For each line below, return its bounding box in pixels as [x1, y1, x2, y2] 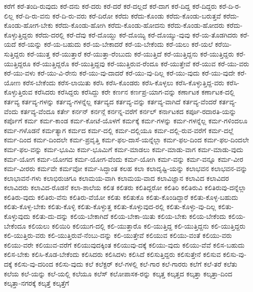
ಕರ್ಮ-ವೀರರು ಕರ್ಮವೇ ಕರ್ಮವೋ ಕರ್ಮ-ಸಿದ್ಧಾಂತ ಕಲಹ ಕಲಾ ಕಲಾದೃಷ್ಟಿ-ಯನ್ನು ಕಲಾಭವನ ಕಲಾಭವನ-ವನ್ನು [4, 163, 248, 174]
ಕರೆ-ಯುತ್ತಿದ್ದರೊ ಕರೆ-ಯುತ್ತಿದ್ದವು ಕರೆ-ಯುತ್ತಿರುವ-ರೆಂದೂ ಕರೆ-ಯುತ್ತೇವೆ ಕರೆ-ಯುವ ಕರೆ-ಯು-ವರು [33, 58, 250, 68]
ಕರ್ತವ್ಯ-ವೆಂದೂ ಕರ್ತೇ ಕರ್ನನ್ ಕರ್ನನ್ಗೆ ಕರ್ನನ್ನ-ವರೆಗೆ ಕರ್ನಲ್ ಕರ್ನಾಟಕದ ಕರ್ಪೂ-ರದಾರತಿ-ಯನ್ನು [20, 106, 236, 116]
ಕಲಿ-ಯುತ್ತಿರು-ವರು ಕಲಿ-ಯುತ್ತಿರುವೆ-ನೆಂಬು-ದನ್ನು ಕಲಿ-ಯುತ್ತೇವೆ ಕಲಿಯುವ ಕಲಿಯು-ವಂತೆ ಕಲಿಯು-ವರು [4, 230, 232, 240]
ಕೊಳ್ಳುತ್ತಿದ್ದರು [4, 29, 33, 39]
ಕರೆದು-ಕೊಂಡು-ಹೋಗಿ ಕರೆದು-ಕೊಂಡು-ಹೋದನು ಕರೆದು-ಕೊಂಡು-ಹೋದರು [55, 20, 225, 30]
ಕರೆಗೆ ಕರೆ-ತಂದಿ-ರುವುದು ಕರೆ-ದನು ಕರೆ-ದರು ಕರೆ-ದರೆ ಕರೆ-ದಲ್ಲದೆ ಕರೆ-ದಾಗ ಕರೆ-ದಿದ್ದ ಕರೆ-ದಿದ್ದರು [4, 1, 217, 11]
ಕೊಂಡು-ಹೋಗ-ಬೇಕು [4, 20, 53, 30]
